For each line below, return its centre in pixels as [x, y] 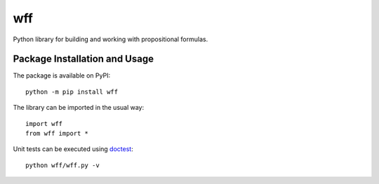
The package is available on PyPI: [62, 76]
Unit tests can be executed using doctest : [73, 149]
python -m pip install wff [72, 92]
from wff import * [57, 134]
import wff [44, 123]
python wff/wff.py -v [62, 165]
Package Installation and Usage [84, 59]
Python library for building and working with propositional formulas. [111, 39]
